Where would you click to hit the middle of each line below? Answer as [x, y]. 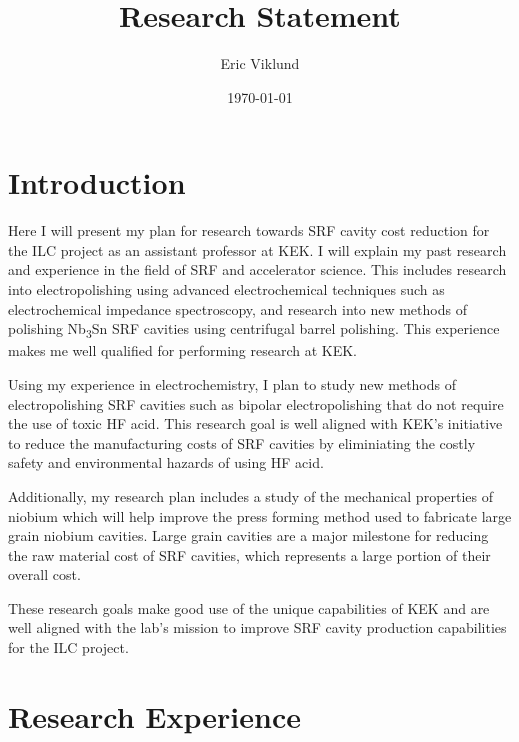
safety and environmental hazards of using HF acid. [166, 462]
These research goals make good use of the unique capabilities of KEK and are [249, 607]
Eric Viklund [260, 63]
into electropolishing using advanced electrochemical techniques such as [226, 289]
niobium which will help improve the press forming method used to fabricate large [260, 515]
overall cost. [44, 574]
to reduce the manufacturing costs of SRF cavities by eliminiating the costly [242, 442]
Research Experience [154, 715]
